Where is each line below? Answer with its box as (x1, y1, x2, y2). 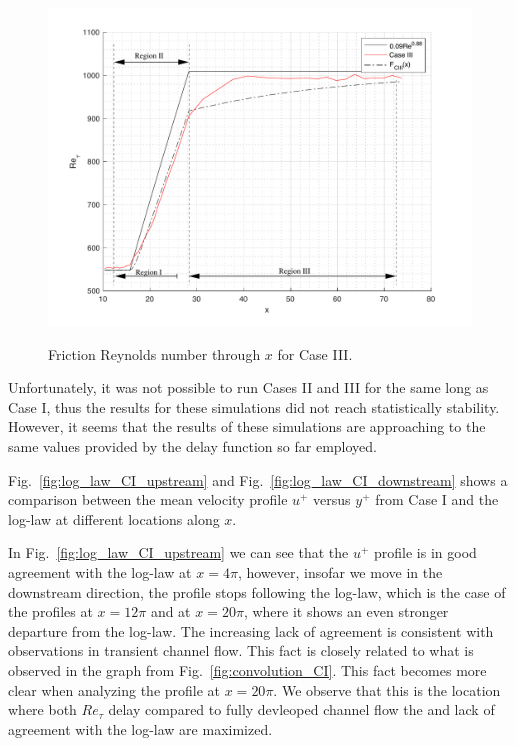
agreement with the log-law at (8, 561, 192, 582)
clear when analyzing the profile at (8, 679, 221, 700)
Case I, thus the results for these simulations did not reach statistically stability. (8, 396, 500, 417)
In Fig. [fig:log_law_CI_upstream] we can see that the (8, 542, 349, 563)
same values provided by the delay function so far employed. (8, 435, 377, 456)
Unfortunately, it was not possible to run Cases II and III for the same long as (8, 377, 489, 398)
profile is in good (374, 542, 477, 563)
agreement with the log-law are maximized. (8, 718, 273, 739)
